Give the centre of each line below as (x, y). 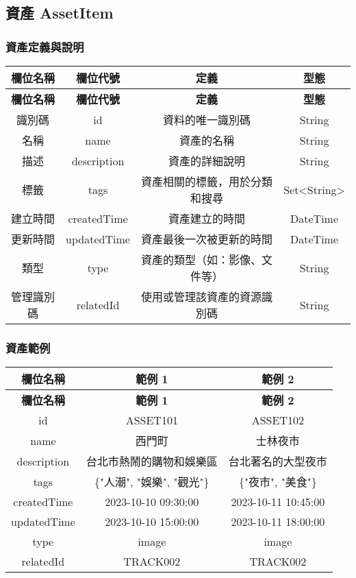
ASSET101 (152, 420)
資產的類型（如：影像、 (202, 260)
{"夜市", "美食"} (278, 482)
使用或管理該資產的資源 (202, 297)
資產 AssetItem (60, 13)
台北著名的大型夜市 (278, 461)
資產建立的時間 (207, 218)
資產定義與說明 (45, 46)
